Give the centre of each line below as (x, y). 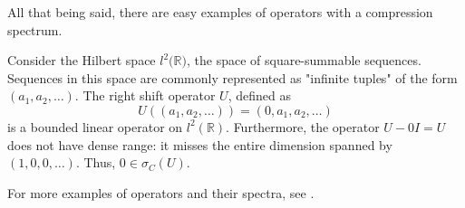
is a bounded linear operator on (95, 126)
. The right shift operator (145, 95)
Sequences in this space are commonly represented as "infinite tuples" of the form (232, 77)
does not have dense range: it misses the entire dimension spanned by (200, 144)
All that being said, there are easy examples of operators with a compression (220, 12)
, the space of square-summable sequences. (304, 60)
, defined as (259, 95)
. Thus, (96, 162)
